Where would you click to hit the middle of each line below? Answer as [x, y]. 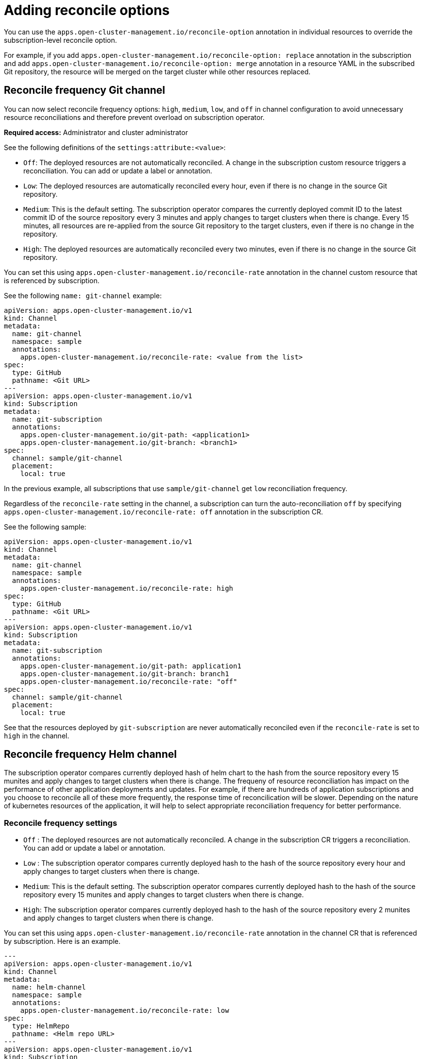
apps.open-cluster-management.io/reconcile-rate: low [125, 1011]
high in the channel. [37, 735]
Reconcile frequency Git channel [85, 90]
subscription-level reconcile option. [60, 40]
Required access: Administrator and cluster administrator [96, 132]
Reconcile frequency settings [61, 823]
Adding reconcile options [87, 10]
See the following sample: [45, 527]
